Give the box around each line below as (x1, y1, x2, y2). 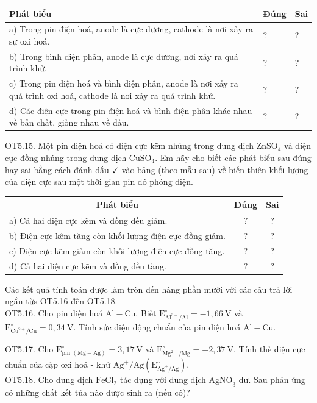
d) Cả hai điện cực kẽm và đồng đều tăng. (9, 259, 166, 272)
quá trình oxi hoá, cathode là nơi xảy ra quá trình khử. (9, 88, 216, 101)
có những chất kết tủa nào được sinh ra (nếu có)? (5, 385, 190, 398)
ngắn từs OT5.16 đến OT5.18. (5, 294, 118, 307)
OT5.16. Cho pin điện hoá (5, 306, 103, 319)
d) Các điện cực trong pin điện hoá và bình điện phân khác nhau (9, 104, 252, 116)
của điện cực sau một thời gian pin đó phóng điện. (5, 175, 193, 188)
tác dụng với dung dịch (119, 373, 206, 386)
